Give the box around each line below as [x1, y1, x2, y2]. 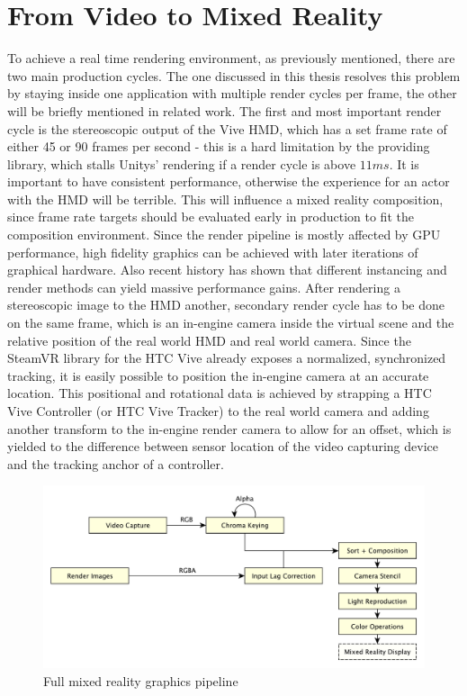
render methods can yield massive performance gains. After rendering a [7, 277, 400, 296]
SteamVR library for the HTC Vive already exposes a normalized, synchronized [7, 348, 446, 367]
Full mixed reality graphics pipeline [43, 671, 238, 690]
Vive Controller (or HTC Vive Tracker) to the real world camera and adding [7, 402, 429, 420]
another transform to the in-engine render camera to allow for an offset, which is [7, 419, 452, 438]
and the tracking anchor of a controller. [7, 454, 224, 473]
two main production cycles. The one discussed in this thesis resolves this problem [7, 66, 461, 85]
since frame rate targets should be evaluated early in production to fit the [7, 207, 414, 226]
